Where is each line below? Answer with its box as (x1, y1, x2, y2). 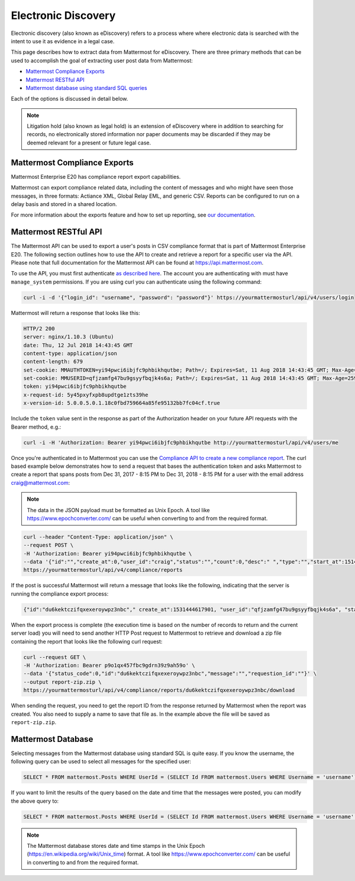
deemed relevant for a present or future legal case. (27, 139, 151, 146)
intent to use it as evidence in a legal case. (11, 37, 115, 44)
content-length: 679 (23, 358, 83, 365)
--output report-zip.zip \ (23, 679, 102, 685)
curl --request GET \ (23, 654, 86, 660)
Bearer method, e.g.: (11, 423, 62, 430)
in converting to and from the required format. (27, 859, 139, 866)
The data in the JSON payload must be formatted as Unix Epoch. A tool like (27, 506, 210, 513)
